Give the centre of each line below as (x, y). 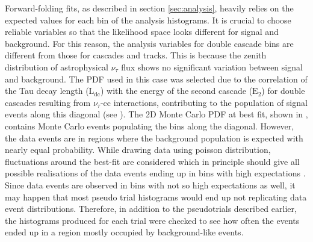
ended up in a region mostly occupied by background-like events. (124, 232)
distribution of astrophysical (57, 67)
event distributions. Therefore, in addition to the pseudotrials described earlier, (151, 209)
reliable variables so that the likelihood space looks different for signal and (142, 32)
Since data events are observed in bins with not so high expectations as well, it (150, 185)
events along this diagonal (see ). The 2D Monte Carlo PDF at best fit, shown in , (156, 114)
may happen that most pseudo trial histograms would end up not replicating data (156, 197)
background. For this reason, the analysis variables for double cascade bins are (149, 43)
